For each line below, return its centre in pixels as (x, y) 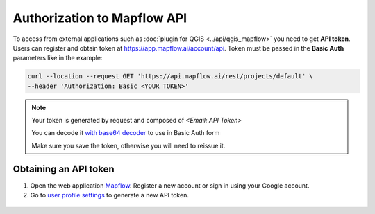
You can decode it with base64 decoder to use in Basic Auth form (126, 133)
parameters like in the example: (58, 58)
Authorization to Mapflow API (100, 18)
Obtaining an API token (64, 169)
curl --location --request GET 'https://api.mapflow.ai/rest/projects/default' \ (170, 77)
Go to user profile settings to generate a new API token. (109, 195)
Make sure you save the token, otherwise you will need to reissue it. (128, 145)
